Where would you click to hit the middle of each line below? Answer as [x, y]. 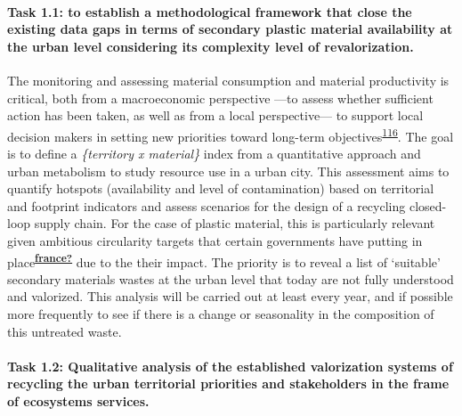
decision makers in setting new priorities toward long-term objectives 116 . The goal [231, 135]
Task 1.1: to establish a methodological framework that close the [210, 11]
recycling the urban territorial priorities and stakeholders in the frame [228, 383]
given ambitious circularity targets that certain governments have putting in [215, 240]
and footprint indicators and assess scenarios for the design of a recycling [207, 205]
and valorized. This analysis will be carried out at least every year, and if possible [230, 296]
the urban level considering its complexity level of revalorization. [211, 46]
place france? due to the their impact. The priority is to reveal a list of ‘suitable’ [224, 260]
